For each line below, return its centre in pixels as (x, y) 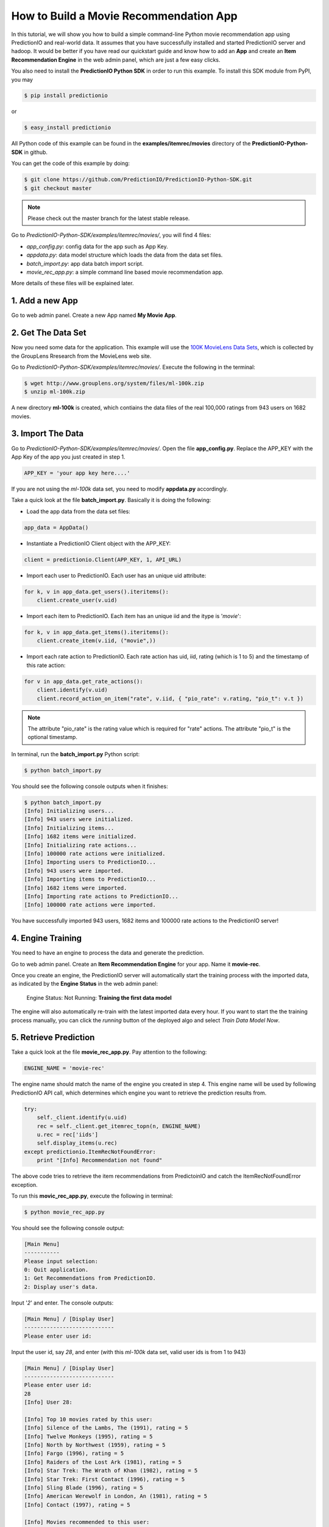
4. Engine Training (47, 938)
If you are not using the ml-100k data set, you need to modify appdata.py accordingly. (120, 489)
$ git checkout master (58, 188)
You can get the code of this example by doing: (71, 163)
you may (22, 79)
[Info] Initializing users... (69, 811)
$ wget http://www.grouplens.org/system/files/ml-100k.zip (114, 383)
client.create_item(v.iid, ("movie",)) (97, 641)
